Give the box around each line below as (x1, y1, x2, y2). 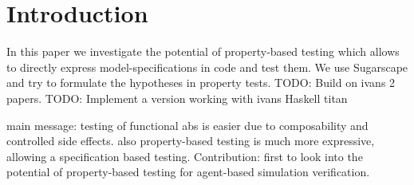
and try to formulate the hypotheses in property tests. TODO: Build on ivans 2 (6, 74, 396, 91)
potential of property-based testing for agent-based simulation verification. (6, 163, 370, 180)
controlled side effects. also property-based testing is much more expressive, (6, 132, 375, 149)
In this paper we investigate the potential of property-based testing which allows (6, 43, 400, 60)
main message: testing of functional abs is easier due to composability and (6, 116, 369, 133)
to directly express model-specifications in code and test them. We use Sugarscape (6, 58, 408, 75)
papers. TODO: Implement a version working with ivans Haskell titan (6, 89, 348, 106)
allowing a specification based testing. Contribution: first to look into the (6, 148, 363, 164)
